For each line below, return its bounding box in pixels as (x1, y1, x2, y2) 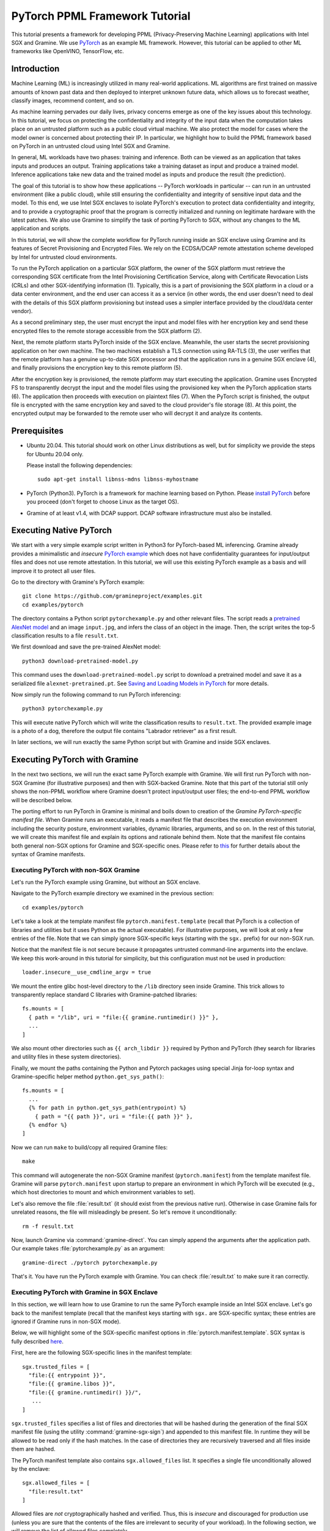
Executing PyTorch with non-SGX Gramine (11, 865, 140, 874)
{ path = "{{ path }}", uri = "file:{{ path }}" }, (34, 1113, 193, 1120)
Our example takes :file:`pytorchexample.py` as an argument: (11, 1245, 165, 1252)
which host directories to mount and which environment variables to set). (11, 1189, 196, 1196)
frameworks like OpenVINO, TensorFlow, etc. (11, 48, 125, 55)
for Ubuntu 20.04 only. (26, 450, 84, 457)
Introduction (11, 64, 60, 74)
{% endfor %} (28, 1121, 68, 1129)
